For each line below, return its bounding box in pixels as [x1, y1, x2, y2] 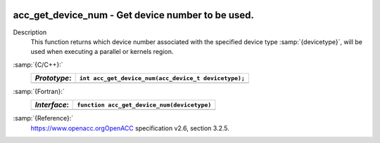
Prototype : [34, 74, 72, 83]
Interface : [34, 100, 70, 110]
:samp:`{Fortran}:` [13, 88, 65, 96]
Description [13, 28, 47, 36]
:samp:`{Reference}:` [13, 114, 74, 123]
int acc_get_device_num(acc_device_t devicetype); [79, 74, 246, 82]
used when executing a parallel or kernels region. [30, 48, 174, 56]
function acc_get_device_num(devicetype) [77, 101, 212, 109]
